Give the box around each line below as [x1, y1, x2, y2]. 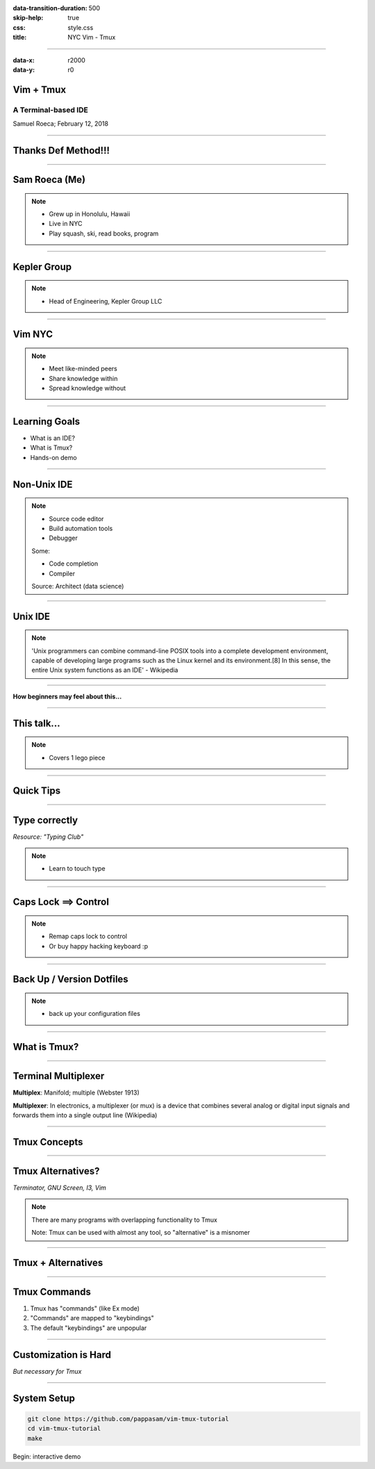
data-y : [12, 65, 35, 74]
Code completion [49, 559, 99, 568]
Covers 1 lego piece [49, 753, 106, 762]
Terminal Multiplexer [12, 1070, 105, 1082]
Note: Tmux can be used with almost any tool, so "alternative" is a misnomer [31, 1229, 250, 1237]
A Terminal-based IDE [12, 105, 88, 115]
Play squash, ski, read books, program [49, 229, 159, 238]
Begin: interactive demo [12, 1452, 81, 1461]
